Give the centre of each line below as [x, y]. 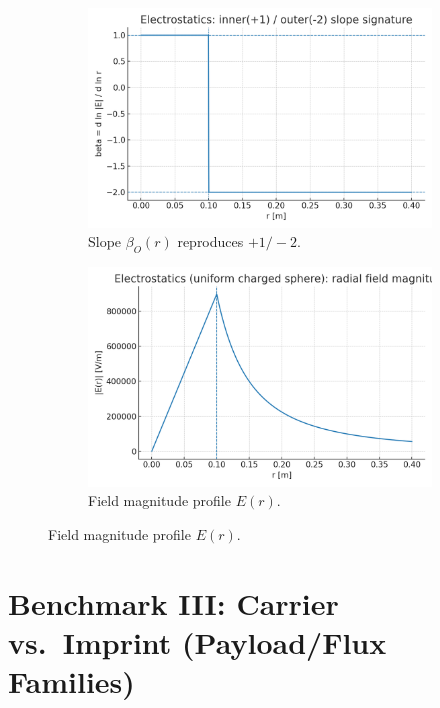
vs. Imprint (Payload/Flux [197, 641]
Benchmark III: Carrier [173, 602]
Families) [71, 681]
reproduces [210, 241]
